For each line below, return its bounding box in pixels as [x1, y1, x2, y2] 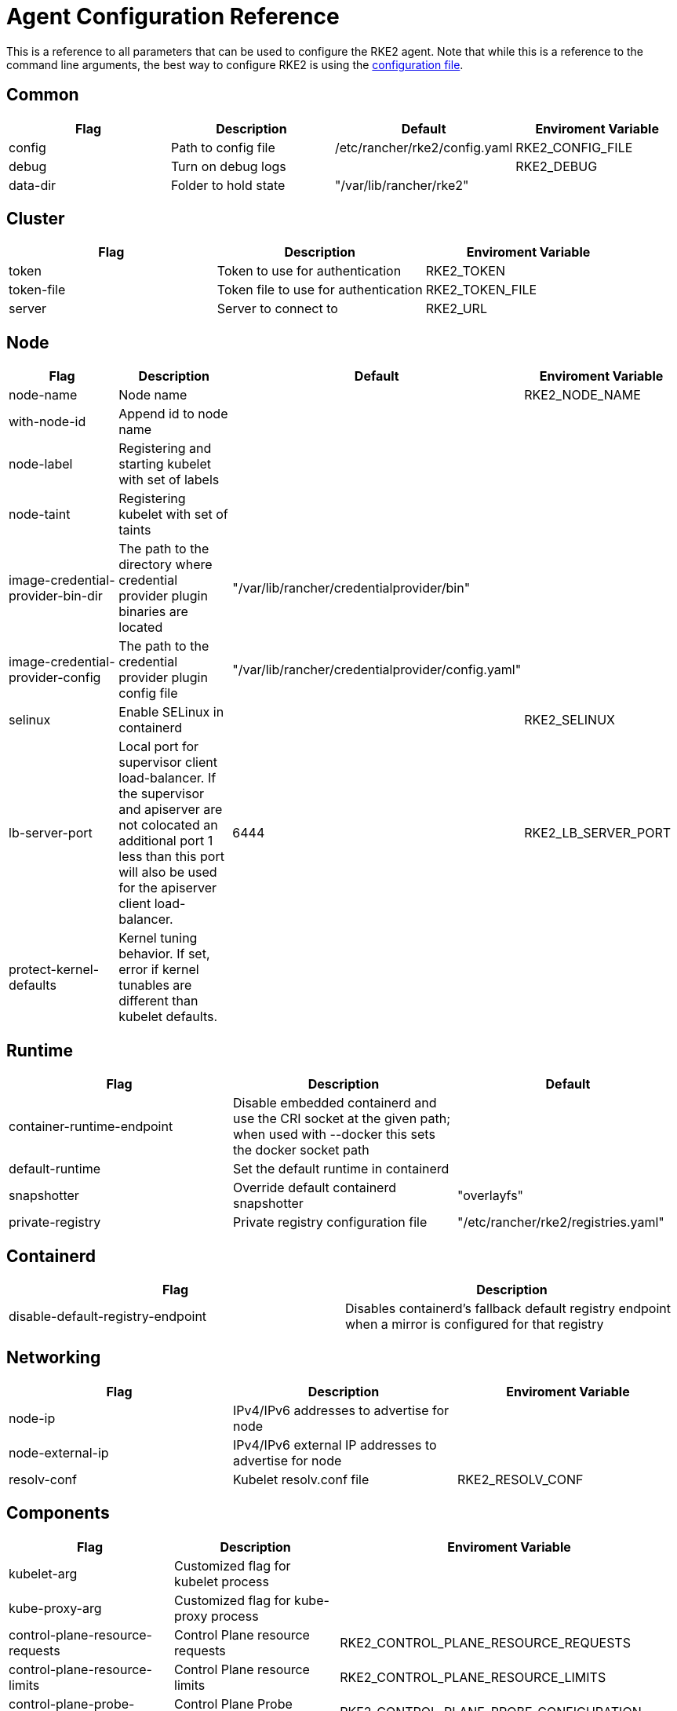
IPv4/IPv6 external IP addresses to [232, 1436, 437, 1453]
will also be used [118, 864, 217, 881]
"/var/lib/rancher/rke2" [334, 177, 469, 193]
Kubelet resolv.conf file [232, 1471, 369, 1487]
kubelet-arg [9, 1565, 78, 1581]
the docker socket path [232, 1142, 369, 1158]
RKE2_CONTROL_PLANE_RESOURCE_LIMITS [340, 1669, 606, 1685]
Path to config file [170, 139, 275, 155]
